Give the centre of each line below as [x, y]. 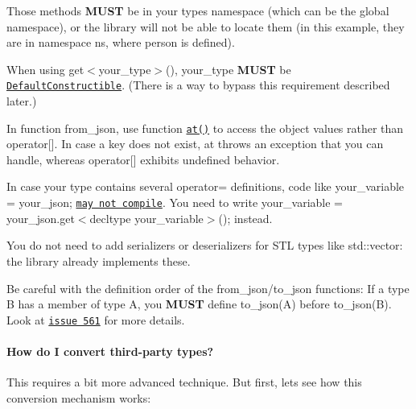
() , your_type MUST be [229, 69]
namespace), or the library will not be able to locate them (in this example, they [206, 26]
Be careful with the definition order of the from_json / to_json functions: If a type [208, 288]
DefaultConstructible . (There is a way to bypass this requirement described [198, 85]
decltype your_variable [146, 218]
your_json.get [41, 218]
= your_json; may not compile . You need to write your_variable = [175, 202]
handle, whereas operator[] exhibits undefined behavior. [143, 159]
